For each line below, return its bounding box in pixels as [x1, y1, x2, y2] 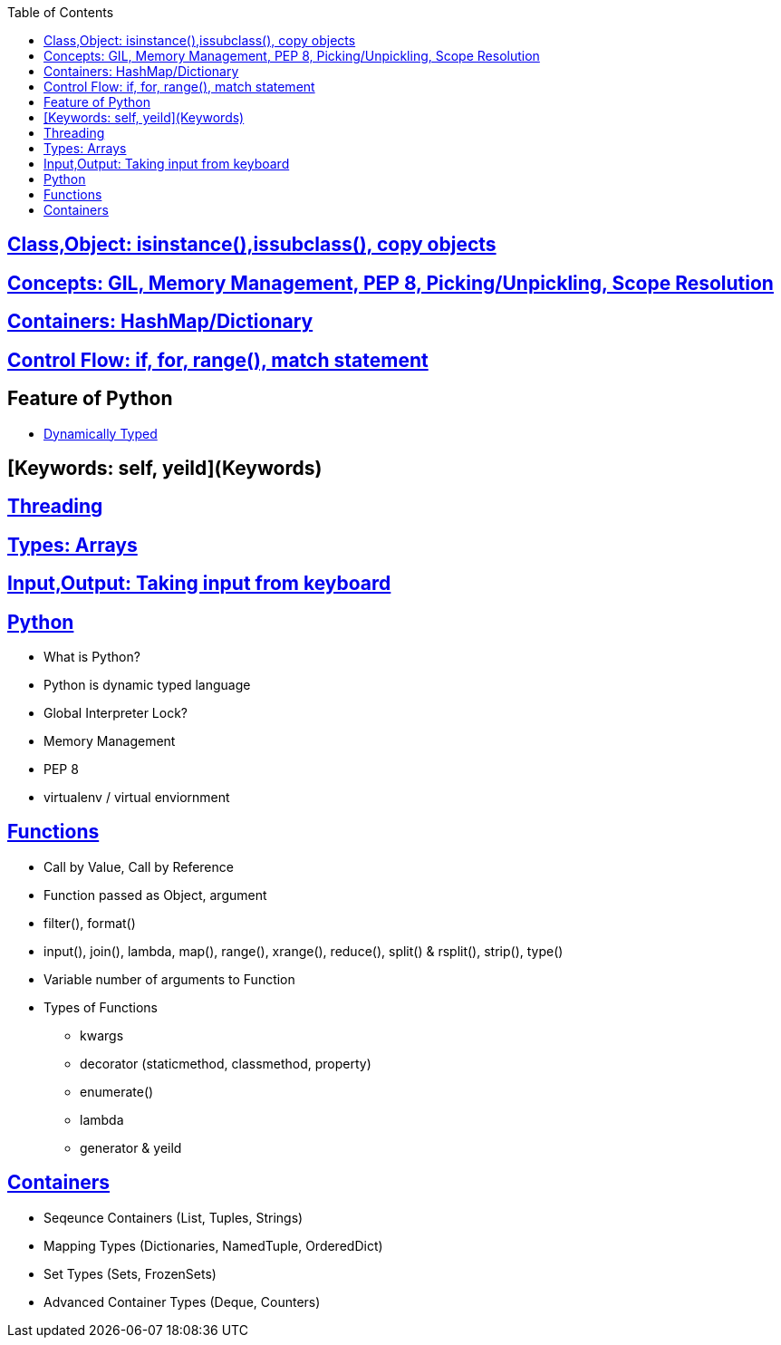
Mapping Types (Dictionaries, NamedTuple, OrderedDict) [43, 1237, 383, 1253]
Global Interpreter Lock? [43, 705, 188, 721]
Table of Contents [7, 5, 114, 20]
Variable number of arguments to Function [43, 971, 295, 987]
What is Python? [43, 649, 140, 665]
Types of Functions [43, 999, 158, 1015]
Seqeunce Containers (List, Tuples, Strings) [43, 1209, 304, 1225]
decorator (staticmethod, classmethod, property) [80, 1055, 371, 1071]
